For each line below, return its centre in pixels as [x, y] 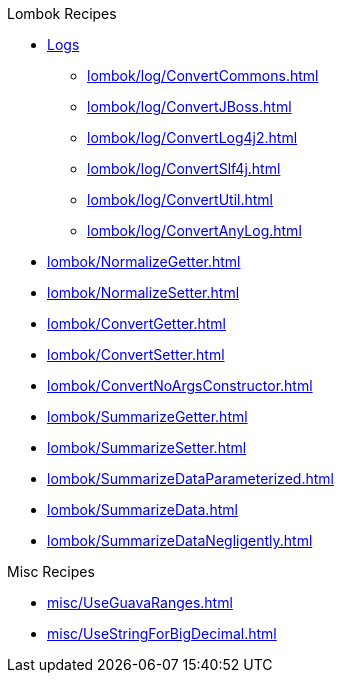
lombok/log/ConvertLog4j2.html [192, 137]
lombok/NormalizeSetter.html [143, 292]
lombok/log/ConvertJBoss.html [189, 106]
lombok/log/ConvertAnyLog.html [194, 230]
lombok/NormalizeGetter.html [144, 261]
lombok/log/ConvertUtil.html [180, 199]
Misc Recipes [51, 571]
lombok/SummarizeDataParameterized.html [190, 478]
